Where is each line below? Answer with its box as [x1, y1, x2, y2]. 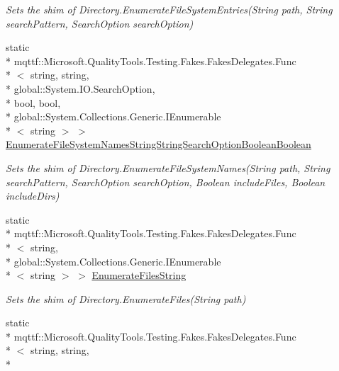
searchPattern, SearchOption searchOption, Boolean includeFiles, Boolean [6, 174, 326, 189]
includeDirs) [6, 188, 60, 203]
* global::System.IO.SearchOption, [6, 81, 155, 96]
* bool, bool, [6, 95, 61, 110]
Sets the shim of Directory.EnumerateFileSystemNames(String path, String [6, 160, 330, 175]
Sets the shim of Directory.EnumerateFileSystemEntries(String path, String [6, 2, 333, 16]
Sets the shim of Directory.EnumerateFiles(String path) [6, 291, 246, 306]
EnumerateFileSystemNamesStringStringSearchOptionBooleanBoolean [6, 137, 311, 152]
